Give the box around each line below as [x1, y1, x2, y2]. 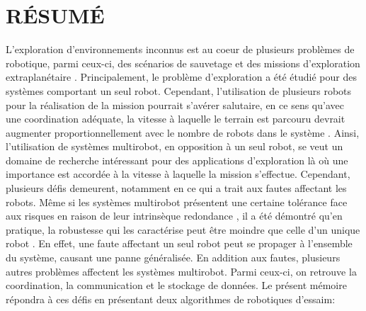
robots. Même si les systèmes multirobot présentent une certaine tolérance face [6, 194, 348, 209]
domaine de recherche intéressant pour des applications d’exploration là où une [6, 152, 348, 167]
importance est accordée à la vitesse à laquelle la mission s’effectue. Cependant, [6, 166, 350, 181]
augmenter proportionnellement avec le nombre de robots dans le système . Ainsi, [6, 125, 360, 140]
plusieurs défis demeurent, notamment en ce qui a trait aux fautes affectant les [6, 181, 347, 196]
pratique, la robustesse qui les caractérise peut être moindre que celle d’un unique [6, 222, 360, 237]
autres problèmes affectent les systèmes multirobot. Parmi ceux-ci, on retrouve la [6, 264, 357, 278]
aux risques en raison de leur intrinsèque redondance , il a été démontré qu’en [6, 208, 343, 223]
